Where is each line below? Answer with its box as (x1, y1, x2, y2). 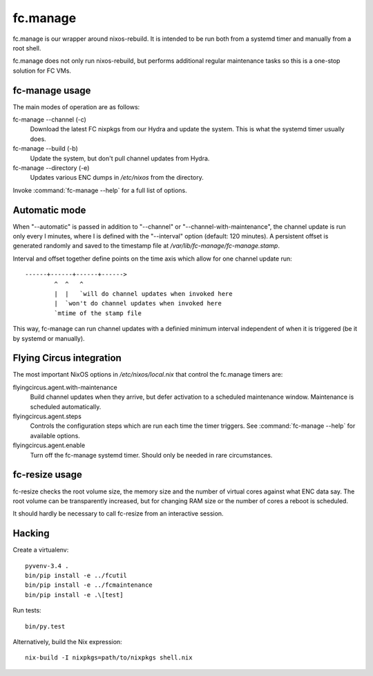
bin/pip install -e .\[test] (25, 591, 124, 599)
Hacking (12, 527, 50, 539)
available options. (30, 431, 81, 440)
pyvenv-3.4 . (25, 562, 69, 570)
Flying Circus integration (12, 353, 122, 364)
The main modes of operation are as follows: (12, 102, 140, 111)
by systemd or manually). (12, 334, 86, 342)
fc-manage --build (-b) (12, 144, 79, 153)
